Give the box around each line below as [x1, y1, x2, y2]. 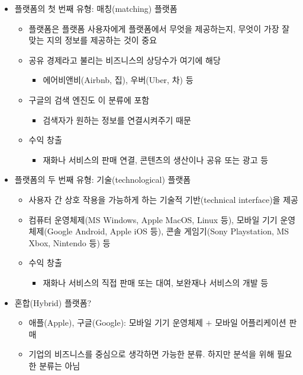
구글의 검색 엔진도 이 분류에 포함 [28, 93, 150, 106]
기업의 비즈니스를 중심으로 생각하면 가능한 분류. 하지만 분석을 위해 [28, 348, 275, 360]
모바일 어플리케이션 [215, 316, 286, 329]
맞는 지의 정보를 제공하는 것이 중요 [28, 34, 157, 46]
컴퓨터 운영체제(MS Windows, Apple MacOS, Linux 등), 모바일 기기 [28, 213, 278, 225]
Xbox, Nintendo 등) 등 [28, 236, 111, 249]
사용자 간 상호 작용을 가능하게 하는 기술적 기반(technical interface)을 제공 [28, 193, 298, 205]
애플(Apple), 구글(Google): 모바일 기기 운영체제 [28, 316, 203, 329]
